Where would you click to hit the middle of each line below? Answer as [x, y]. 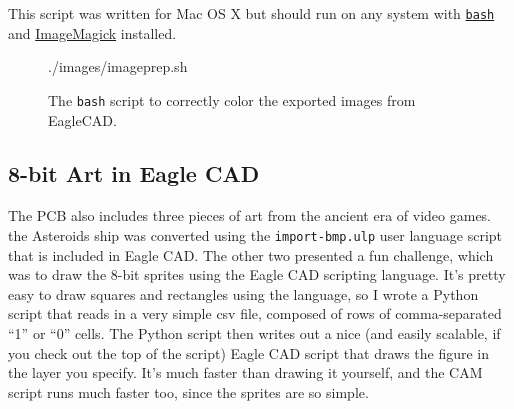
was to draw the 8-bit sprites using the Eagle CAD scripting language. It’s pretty [257, 274]
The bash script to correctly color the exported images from [232, 99]
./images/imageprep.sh [118, 66]
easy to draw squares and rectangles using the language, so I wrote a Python [243, 293]
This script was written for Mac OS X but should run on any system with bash [251, 13]
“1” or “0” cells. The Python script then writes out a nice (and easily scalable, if [254, 332]
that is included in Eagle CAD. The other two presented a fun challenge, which [251, 254]
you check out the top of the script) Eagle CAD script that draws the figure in [249, 352]
